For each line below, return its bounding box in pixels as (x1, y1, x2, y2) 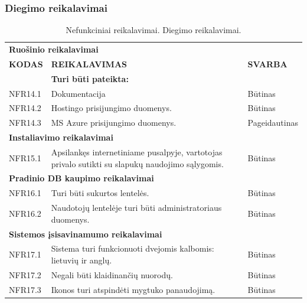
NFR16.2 (9, 207, 41, 219)
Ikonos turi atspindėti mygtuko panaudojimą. (51, 283, 215, 295)
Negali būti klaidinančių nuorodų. (51, 268, 173, 281)
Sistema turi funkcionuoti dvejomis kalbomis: (51, 242, 214, 255)
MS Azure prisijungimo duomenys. (51, 116, 177, 129)
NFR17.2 (9, 268, 41, 281)
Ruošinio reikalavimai (9, 43, 99, 56)
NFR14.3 (9, 116, 41, 129)
